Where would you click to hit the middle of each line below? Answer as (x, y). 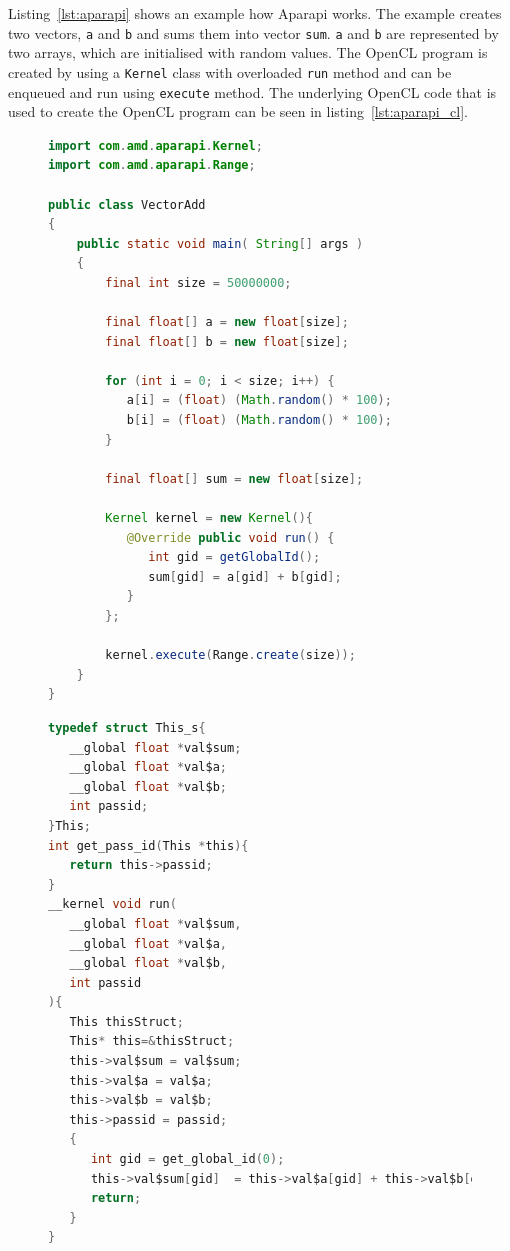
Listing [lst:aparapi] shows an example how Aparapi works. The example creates (255, 13)
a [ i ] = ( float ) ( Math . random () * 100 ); (259, 400)
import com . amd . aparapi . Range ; (152, 165)
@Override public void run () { (230, 537)
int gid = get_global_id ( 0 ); (187, 1159)
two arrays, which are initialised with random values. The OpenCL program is (248, 52)
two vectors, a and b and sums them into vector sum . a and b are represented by (253, 32)
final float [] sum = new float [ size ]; (234, 478)
